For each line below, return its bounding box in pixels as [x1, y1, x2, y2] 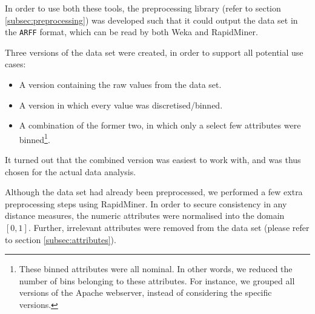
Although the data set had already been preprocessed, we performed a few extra [5, 185, 303, 198]
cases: [5, 58, 26, 70]
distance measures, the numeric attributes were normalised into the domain [5, 209, 285, 222]
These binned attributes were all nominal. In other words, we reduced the [19, 262, 293, 275]
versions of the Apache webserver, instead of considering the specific [19, 286, 272, 299]
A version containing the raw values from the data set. [19, 78, 222, 91]
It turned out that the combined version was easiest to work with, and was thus [5, 153, 301, 166]
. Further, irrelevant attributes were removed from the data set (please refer [28, 221, 310, 234]
